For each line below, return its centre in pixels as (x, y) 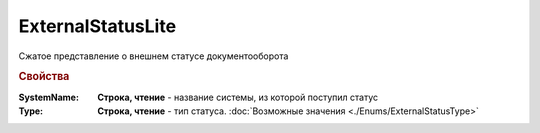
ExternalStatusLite (97, 26)
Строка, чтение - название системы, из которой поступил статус (238, 97)
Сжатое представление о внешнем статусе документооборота (153, 56)
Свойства (44, 77)
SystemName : (49, 97)
